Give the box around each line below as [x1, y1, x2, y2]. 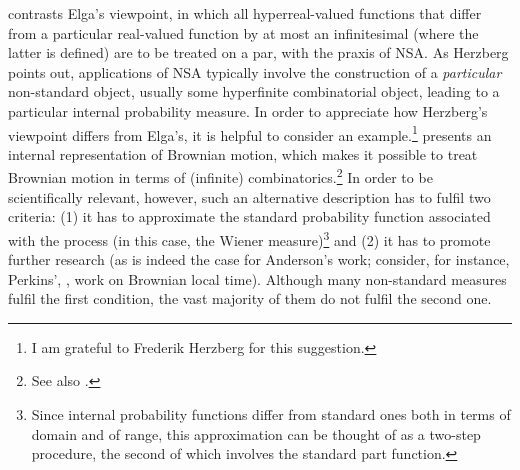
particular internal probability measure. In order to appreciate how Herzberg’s [8, 100, 488, 121]
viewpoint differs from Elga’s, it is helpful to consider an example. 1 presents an [8, 121, 492, 145]
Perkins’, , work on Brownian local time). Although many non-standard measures [8, 268, 507, 289]
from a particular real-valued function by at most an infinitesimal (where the [8, 22, 479, 43]
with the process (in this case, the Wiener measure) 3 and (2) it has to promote [8, 226, 491, 250]
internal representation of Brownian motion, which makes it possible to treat [8, 143, 478, 164]
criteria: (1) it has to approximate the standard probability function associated [8, 206, 491, 227]
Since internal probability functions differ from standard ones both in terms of [31, 404, 511, 425]
